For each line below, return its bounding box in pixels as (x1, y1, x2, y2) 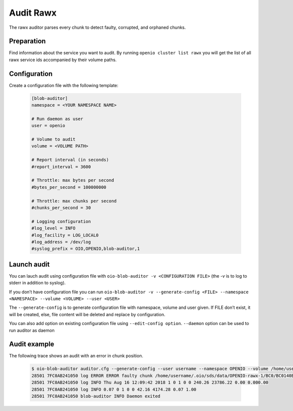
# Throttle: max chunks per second (31, 198, 117, 204)
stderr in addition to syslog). (9, 280, 66, 286)
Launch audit (9, 260, 50, 268)
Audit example (9, 340, 55, 348)
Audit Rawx (9, 7, 57, 18)
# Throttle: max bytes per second (31, 177, 114, 183)
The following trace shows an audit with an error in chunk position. (9, 353, 144, 359)
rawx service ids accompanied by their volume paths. (9, 57, 117, 63)
